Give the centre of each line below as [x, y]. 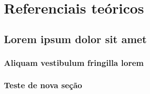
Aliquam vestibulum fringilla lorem [74, 63]
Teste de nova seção [43, 85]
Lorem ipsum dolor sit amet [75, 39]
